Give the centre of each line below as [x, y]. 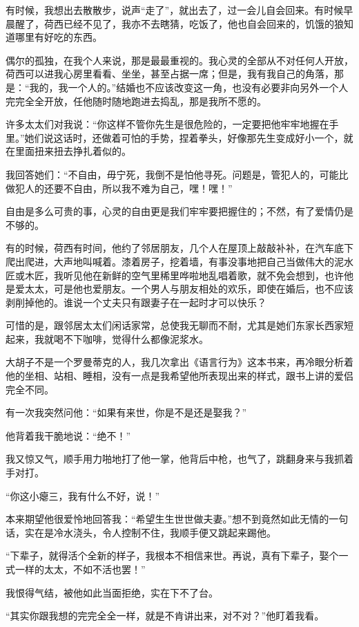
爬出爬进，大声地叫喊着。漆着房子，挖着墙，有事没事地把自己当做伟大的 [170, 261]
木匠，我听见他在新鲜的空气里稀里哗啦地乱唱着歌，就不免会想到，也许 [184, 275]
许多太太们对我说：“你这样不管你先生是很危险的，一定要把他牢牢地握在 [167, 124]
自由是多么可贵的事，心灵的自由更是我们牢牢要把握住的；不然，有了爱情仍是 [179, 211]
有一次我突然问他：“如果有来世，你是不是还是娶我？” [126, 412]
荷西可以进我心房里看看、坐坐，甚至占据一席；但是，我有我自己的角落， [170, 74]
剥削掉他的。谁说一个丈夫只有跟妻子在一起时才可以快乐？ [136, 302]
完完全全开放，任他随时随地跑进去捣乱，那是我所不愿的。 [136, 101]
